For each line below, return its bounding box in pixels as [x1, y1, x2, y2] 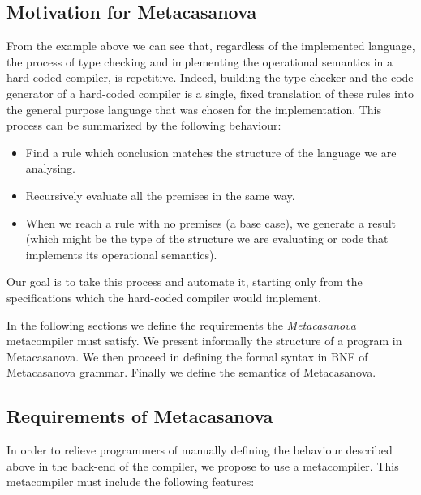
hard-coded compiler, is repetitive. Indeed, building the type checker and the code [6, 69, 414, 86]
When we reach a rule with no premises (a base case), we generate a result [25, 214, 397, 231]
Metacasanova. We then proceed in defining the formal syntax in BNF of [6, 348, 368, 365]
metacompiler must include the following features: [6, 473, 255, 490]
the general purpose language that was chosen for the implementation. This [6, 100, 382, 117]
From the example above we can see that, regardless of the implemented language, [6, 37, 415, 54]
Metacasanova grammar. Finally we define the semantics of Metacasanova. [6, 364, 376, 381]
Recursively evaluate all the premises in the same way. [25, 186, 295, 203]
